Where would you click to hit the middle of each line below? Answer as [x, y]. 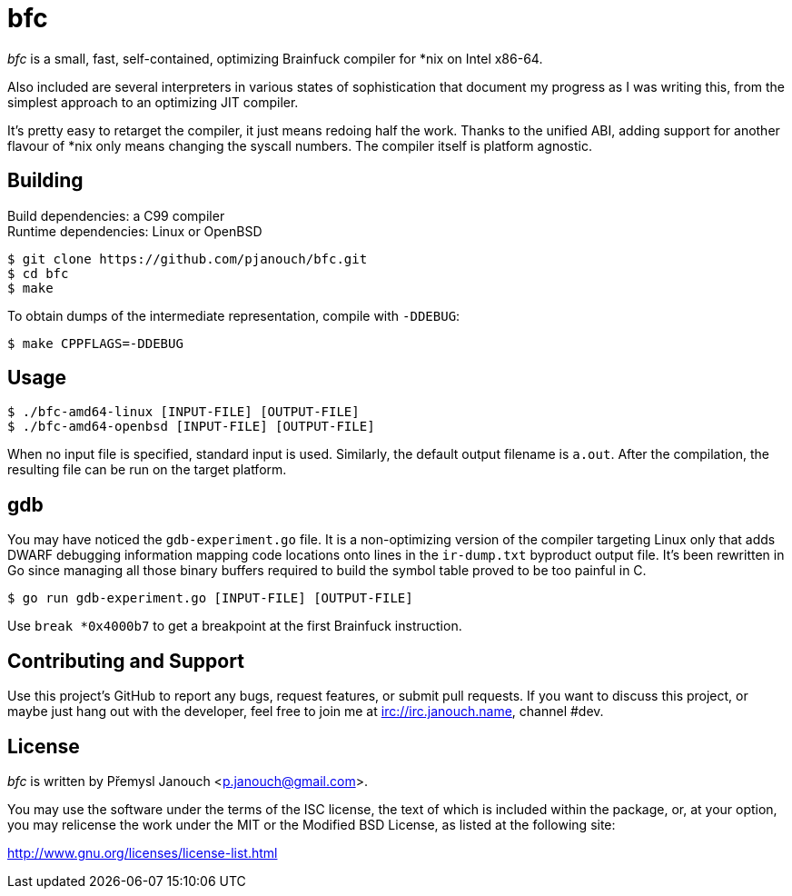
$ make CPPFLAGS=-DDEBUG [95, 343]
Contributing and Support [126, 661]
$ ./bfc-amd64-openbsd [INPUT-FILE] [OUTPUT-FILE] [191, 427]
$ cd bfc [38, 273]
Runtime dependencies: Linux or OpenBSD [135, 231]
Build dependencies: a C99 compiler [116, 215]
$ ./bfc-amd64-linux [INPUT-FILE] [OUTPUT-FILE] [183, 412]
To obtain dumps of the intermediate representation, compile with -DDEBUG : [234, 315]
